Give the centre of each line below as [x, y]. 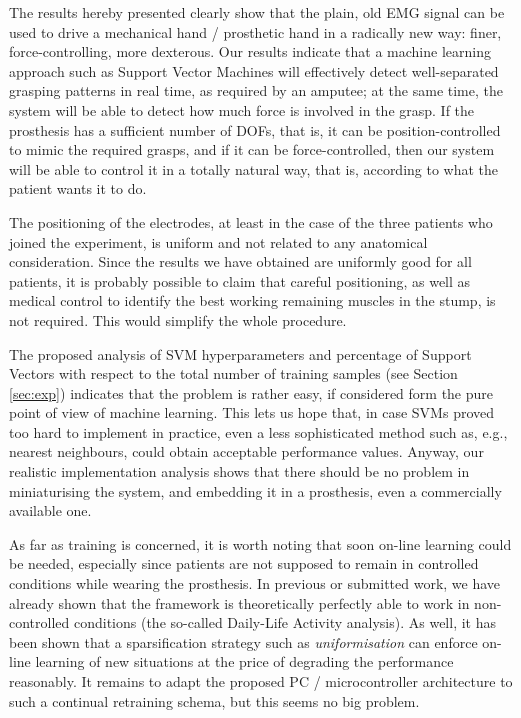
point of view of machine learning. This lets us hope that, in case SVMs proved [252, 412]
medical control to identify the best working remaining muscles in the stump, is [252, 300]
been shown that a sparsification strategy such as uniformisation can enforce [243, 641]
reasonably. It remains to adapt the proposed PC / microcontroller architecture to [261, 681]
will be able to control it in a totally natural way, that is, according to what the [254, 168]
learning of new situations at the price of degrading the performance [244, 661]
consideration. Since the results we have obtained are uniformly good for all [240, 261]
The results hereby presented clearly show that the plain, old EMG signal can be [257, 12]
